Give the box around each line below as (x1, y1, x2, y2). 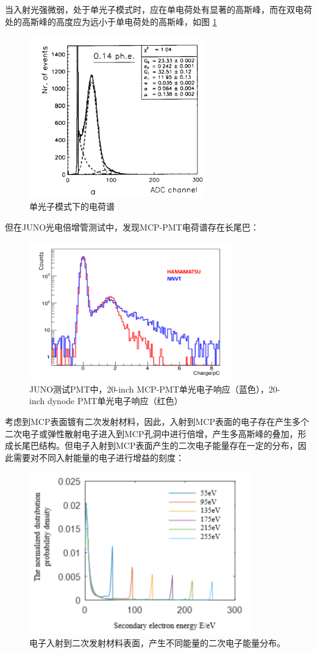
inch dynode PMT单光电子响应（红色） (29, 394, 183, 407)
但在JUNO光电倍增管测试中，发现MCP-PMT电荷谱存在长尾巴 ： (5, 220, 259, 233)
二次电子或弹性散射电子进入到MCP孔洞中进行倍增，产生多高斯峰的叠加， (5, 427, 298, 440)
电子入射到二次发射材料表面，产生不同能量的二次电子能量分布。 (29, 636, 285, 649)
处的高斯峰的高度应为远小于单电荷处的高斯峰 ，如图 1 (5, 15, 217, 28)
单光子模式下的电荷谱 (29, 200, 115, 213)
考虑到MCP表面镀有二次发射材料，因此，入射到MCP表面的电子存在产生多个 (5, 415, 309, 428)
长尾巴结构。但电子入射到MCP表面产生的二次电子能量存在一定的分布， (13, 439, 298, 452)
